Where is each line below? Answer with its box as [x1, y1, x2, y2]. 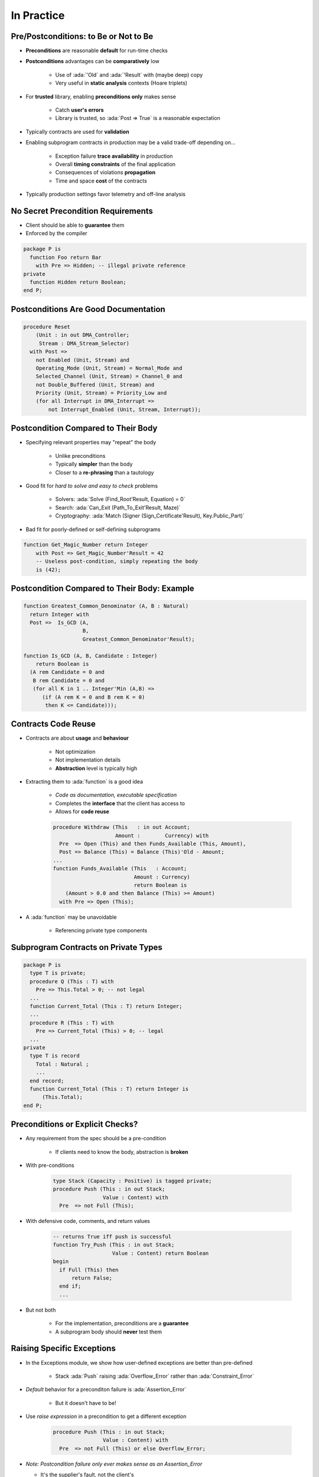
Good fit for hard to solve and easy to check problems [25, 482, 158, 489]
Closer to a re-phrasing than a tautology [55, 469, 154, 476]
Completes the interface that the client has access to [55, 799, 185, 806]
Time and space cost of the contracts [55, 177, 147, 184]
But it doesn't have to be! [55, 1399, 116, 1406]
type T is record [30, 1052, 80, 1059]
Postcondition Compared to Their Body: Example [11, 584, 194, 594]
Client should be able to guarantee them [25, 222, 125, 229]
